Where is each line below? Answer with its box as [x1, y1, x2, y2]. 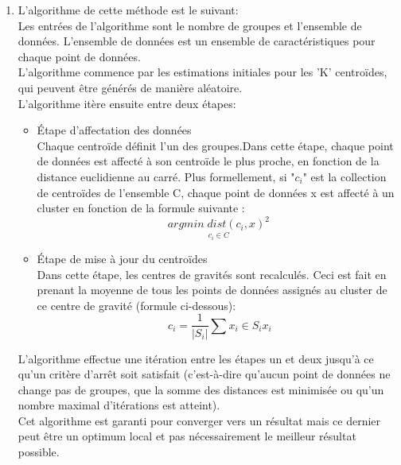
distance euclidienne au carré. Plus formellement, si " [37, 168, 295, 184]
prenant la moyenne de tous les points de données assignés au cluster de [37, 281, 387, 298]
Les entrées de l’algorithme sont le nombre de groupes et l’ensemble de [18, 17, 362, 33]
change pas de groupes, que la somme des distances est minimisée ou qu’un [18, 381, 384, 397]
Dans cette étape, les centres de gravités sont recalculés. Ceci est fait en [37, 265, 387, 282]
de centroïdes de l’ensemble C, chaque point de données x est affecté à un [37, 184, 395, 200]
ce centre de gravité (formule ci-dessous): [37, 296, 236, 313]
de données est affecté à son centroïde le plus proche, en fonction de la [37, 153, 380, 169]
